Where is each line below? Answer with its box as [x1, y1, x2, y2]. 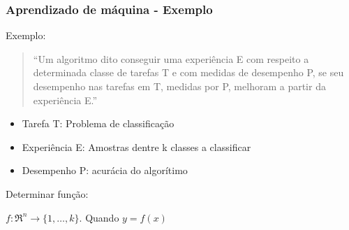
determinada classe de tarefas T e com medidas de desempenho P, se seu [33, 65, 344, 80]
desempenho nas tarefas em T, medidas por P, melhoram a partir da [33, 79, 326, 93]
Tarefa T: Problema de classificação [22, 116, 174, 131]
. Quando [79, 210, 119, 224]
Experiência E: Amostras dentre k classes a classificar [22, 139, 251, 154]
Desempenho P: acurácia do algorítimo [22, 163, 188, 178]
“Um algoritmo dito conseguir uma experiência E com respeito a [33, 51, 309, 66]
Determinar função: [6, 186, 89, 201]
